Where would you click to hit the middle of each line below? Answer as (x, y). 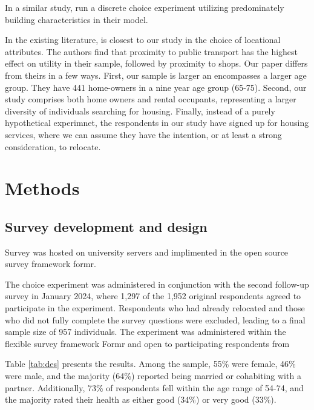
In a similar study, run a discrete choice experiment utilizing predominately (145, 7)
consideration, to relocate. (53, 146)
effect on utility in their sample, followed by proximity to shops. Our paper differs (156, 63)
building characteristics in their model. (77, 19)
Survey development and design (106, 226)
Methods (42, 188)
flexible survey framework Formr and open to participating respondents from (147, 343)
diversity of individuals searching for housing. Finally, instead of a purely (140, 111)
